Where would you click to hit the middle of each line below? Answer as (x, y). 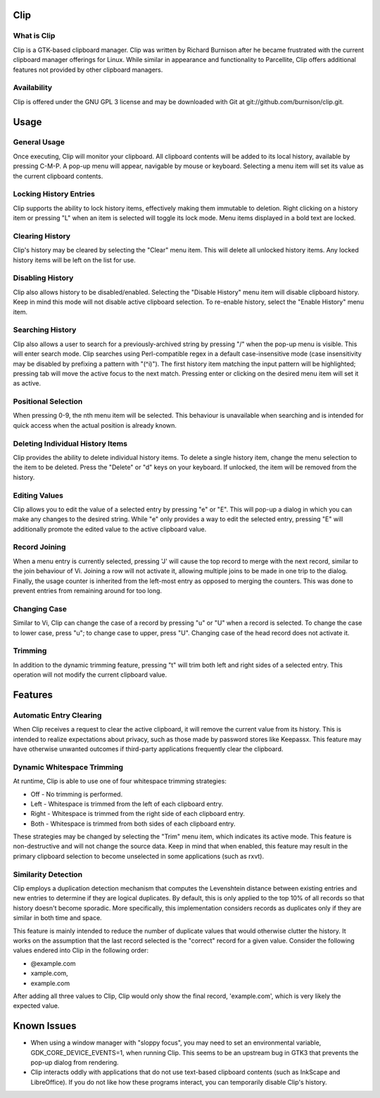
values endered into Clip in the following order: (81, 950)
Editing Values (38, 495)
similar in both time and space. (57, 918)
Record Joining (39, 547)
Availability (33, 88)
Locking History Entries (54, 194)
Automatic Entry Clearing (57, 715)
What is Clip (34, 36)
